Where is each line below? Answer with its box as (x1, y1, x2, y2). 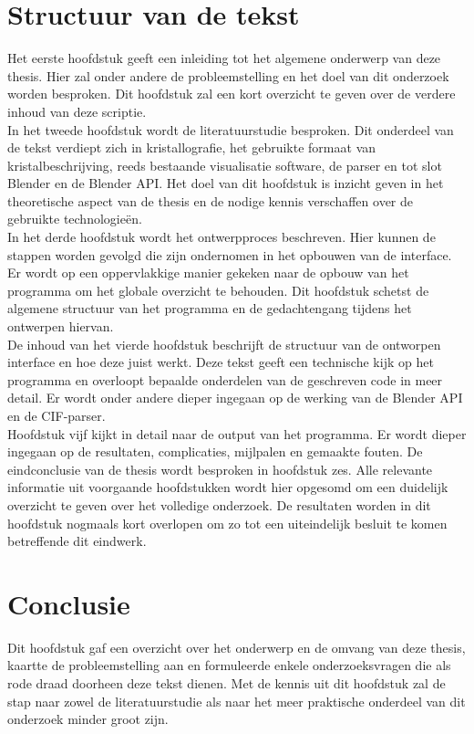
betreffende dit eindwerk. (7, 531, 147, 550)
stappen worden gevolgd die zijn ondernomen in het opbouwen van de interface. (7, 245, 452, 264)
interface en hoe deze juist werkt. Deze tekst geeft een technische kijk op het (7, 352, 434, 372)
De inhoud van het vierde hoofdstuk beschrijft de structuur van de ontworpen (7, 334, 441, 353)
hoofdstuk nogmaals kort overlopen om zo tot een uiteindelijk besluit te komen (7, 513, 448, 532)
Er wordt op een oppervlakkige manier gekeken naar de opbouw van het (7, 263, 409, 282)
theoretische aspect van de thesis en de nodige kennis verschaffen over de (7, 191, 414, 210)
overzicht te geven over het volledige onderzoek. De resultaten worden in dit (7, 495, 431, 514)
